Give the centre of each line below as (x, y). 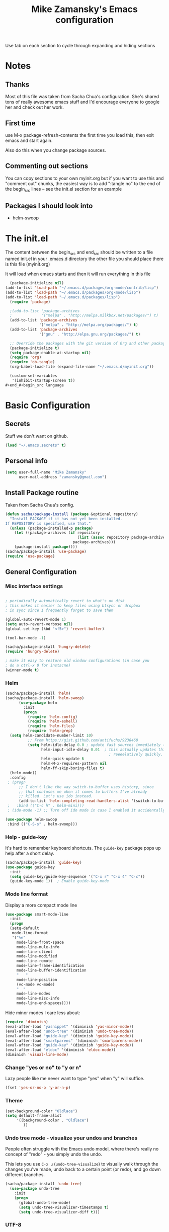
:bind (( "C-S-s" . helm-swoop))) (43, 824)
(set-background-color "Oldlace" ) (41, 1111)
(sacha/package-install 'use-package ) (46, 551)
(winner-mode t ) (22, 670)
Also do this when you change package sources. (56, 150)
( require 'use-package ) (30, 556)
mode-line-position (37, 979)
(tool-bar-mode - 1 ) (26, 638)
